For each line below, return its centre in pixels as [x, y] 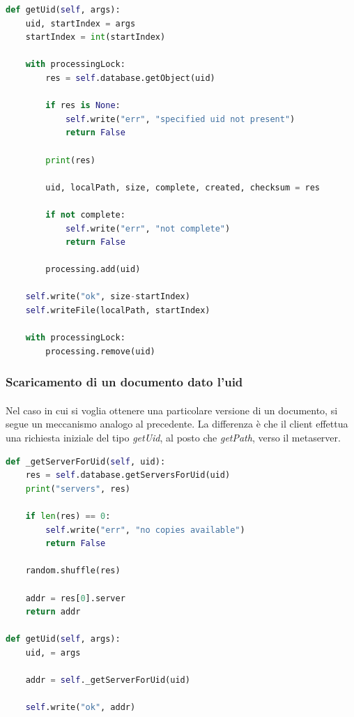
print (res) [70, 160]
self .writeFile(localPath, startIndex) [118, 311]
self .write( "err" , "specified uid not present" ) [180, 119]
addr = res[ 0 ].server [75, 598]
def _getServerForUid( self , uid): [86, 461]
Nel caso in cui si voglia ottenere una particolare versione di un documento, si [172, 410]
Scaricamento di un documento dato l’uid [124, 382]
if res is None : [83, 106]
